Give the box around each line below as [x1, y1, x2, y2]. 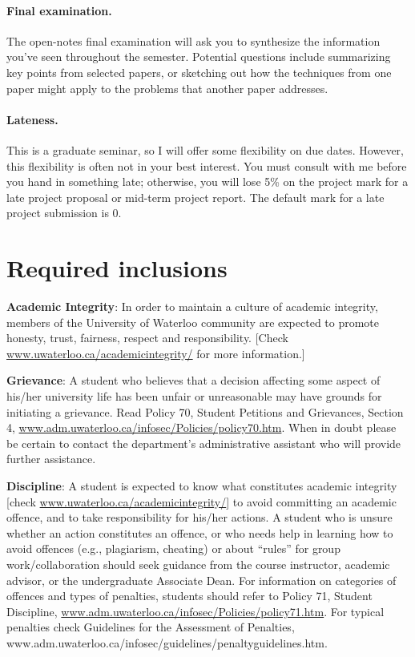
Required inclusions [6, 252, 228, 284]
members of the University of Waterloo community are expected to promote [6, 313, 380, 330]
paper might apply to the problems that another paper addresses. [6, 79, 328, 96]
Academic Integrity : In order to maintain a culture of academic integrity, [6, 298, 378, 315]
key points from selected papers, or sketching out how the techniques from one [6, 63, 392, 80]
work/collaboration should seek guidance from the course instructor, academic [6, 555, 390, 572]
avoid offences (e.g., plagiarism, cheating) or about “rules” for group [6, 540, 340, 557]
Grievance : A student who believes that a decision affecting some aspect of [6, 372, 381, 389]
